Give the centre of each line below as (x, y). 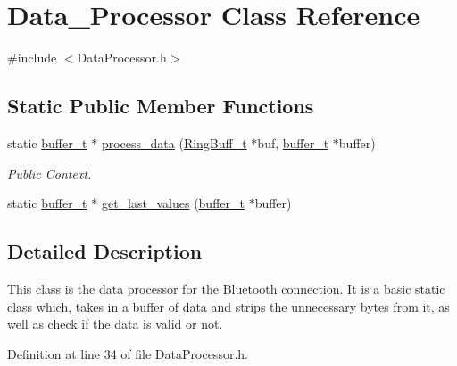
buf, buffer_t (293, 142)
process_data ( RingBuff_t (174, 142)
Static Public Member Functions (161, 106)
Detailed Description (105, 251)
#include (32, 58)
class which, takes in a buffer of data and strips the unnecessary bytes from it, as (228, 306)
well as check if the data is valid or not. (115, 324)
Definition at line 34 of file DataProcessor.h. (128, 353)
